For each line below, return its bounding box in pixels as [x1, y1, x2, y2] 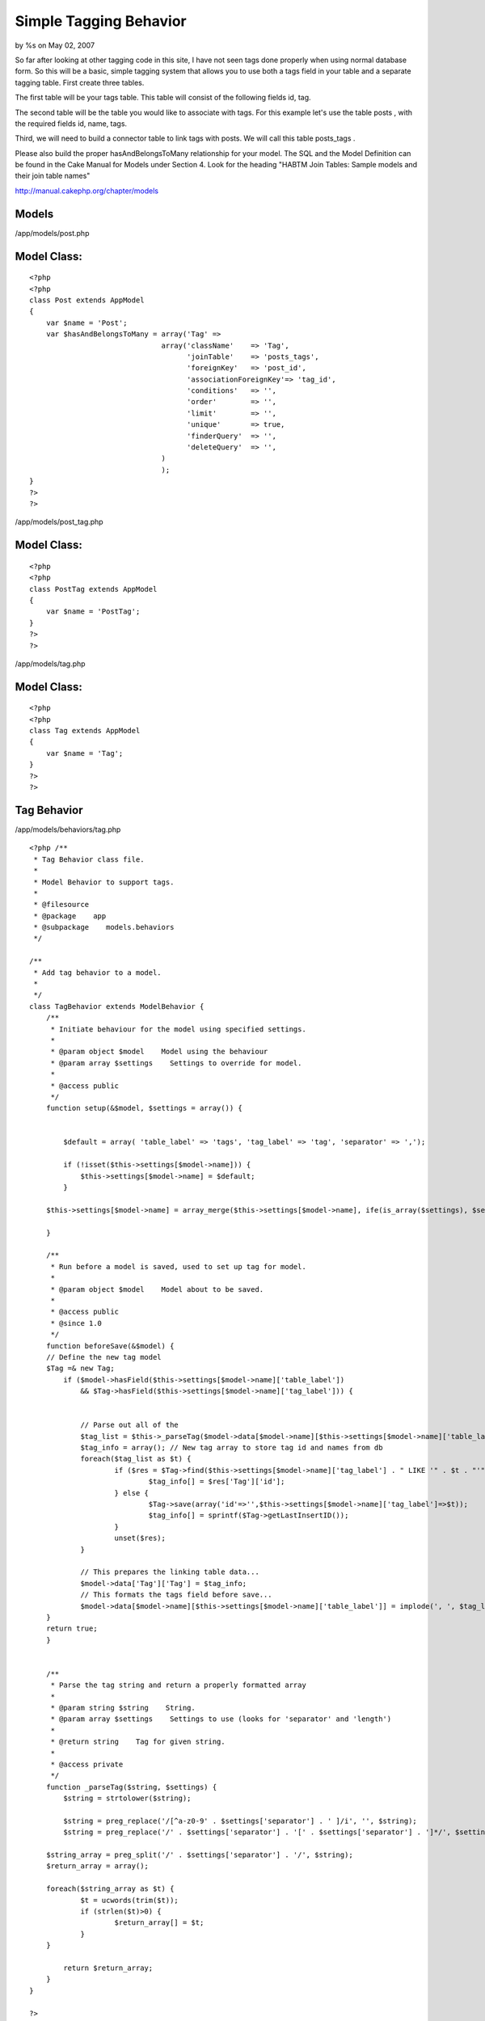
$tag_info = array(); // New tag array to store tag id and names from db [80, 1443, 383, 1453]
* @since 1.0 [50, 1319, 103, 1327]
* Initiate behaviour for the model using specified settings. [50, 1024, 306, 1034]
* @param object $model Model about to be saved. [50, 1285, 264, 1293]
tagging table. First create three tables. [15, 78, 145, 87]
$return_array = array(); [45, 1862, 150, 1871]
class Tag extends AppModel [29, 726, 141, 736]
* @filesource [33, 900, 90, 909]
